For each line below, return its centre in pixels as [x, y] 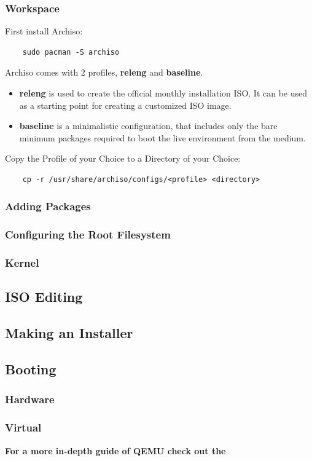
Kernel [22, 263]
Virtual [23, 428]
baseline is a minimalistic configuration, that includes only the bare [148, 126]
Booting [31, 369]
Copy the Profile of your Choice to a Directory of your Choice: [123, 158]
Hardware [30, 399]
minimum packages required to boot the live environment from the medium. [162, 137]
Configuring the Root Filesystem [88, 234]
